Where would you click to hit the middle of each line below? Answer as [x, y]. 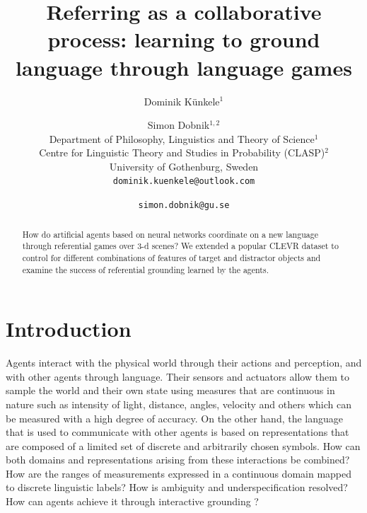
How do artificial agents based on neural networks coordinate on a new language [170, 234]
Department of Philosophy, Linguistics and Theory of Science [182, 138]
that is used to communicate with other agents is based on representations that [177, 432]
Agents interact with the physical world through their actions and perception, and [184, 363]
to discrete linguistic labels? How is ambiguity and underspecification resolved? [177, 487]
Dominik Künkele [182, 101]
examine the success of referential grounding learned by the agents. [145, 269]
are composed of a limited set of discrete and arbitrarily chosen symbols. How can [183, 445]
